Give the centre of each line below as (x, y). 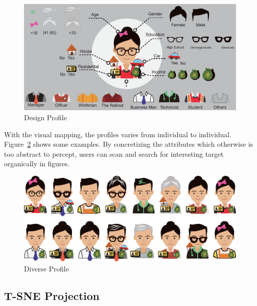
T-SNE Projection (52, 295)
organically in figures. (37, 164)
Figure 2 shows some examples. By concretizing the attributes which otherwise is (129, 144)
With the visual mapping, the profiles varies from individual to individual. (118, 134)
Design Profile (45, 117)
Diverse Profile (46, 268)
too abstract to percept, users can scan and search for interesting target (114, 154)
